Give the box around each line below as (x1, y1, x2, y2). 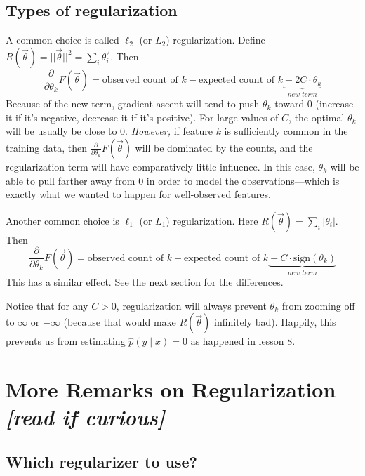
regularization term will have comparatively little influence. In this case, (6, 159, 315, 173)
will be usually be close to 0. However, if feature (6, 124, 213, 138)
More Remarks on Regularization (6, 375, 336, 404)
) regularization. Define (166, 32, 265, 47)
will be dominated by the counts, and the (135, 140, 313, 154)
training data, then (6, 140, 87, 154)
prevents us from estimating (6, 333, 126, 348)
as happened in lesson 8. (190, 333, 296, 348)
